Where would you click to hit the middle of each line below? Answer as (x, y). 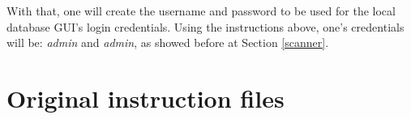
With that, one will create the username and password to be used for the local (201, 11)
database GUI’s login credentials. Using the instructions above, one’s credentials (205, 26)
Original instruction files (146, 98)
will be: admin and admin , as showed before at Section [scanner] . (168, 42)
